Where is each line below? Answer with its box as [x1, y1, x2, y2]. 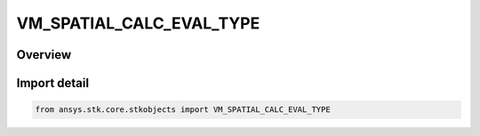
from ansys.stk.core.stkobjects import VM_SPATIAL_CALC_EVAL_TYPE [35, 105, 331, 115]
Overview [16, 47, 72, 62]
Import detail [16, 76, 89, 91]
